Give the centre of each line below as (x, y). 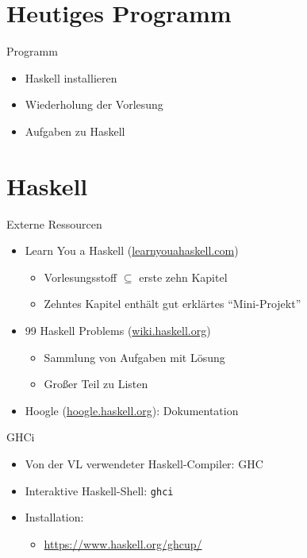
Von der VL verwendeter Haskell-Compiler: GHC (144, 463)
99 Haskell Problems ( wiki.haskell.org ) (118, 330)
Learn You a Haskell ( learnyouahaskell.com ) (132, 250)
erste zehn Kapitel (183, 277)
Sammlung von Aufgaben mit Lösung (134, 357)
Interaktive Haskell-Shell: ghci (99, 490)
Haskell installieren (71, 77)
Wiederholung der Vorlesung (94, 104)
